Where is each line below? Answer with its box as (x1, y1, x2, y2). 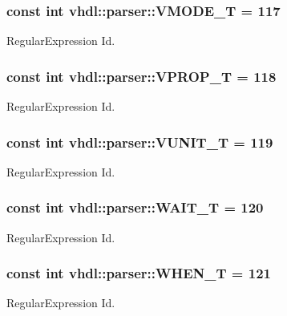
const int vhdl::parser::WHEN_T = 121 (6, 263, 271, 283)
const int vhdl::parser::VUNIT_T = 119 (6, 132, 273, 152)
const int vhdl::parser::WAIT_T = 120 (6, 197, 264, 217)
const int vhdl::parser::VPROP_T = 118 (6, 66, 277, 86)
